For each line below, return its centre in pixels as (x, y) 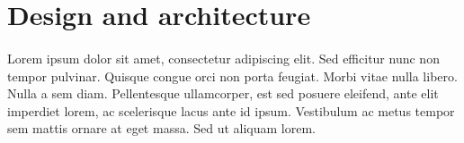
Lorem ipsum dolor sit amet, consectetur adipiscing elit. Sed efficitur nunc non (223, 58)
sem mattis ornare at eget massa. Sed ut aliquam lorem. (161, 128)
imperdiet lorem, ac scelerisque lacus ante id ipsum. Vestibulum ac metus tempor (231, 110)
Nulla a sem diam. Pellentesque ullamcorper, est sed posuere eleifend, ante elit (223, 93)
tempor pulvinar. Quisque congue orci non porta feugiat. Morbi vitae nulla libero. (232, 76)
